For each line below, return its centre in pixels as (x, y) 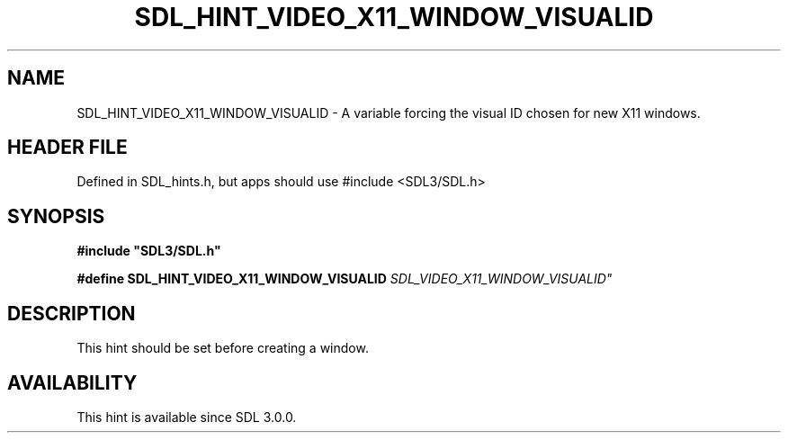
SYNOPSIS (56, 216)
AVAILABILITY (72, 382)
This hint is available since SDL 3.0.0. (187, 417)
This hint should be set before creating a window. (223, 348)
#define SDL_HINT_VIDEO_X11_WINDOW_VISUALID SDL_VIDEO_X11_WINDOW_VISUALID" (345, 279)
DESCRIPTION (72, 313)
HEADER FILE (67, 148)
